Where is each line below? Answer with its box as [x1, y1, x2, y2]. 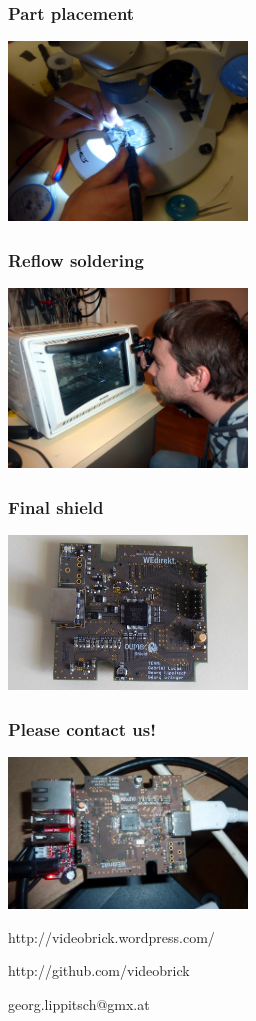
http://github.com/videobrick [8, 960, 190, 981]
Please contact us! [8, 716, 156, 741]
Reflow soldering [8, 247, 144, 272]
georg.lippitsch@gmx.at [8, 993, 150, 1014]
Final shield [8, 494, 104, 519]
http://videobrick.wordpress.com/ [8, 926, 215, 947]
